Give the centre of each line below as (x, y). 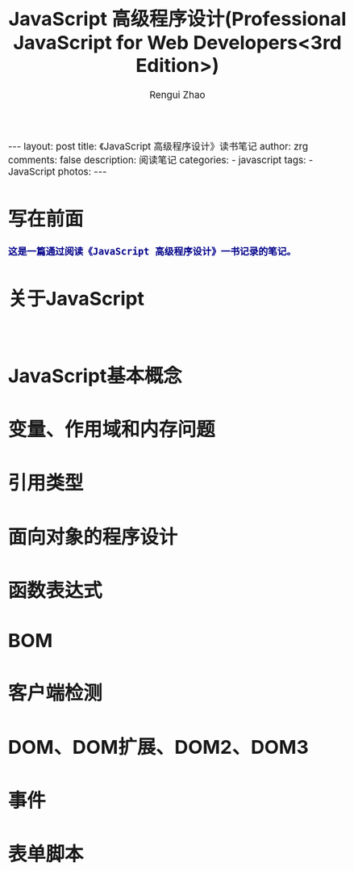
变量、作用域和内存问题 (112, 429)
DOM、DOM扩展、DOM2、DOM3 (159, 747)
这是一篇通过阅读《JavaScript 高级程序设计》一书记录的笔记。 (152, 252)
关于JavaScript (77, 299)
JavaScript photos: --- (58, 171)
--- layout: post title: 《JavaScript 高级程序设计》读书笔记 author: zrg (158, 146)
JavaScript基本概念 (95, 376)
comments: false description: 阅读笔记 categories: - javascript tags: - (161, 160)
